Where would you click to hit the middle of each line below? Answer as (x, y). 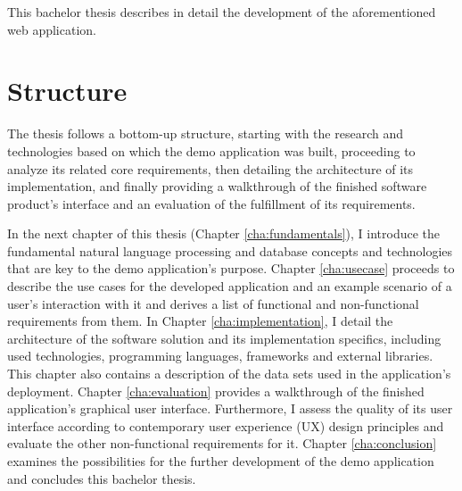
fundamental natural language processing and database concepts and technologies (230, 250)
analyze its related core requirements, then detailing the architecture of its (210, 168)
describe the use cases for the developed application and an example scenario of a (230, 286)
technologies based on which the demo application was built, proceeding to (211, 150)
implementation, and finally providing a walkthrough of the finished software (217, 186)
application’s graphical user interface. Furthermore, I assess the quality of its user (230, 408)
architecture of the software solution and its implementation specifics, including (224, 338)
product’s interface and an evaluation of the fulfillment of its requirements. (211, 203)
